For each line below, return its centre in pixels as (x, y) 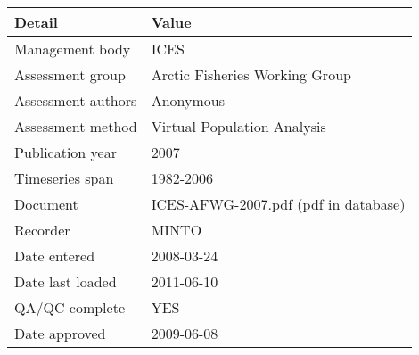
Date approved (60, 333)
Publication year (66, 152)
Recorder (42, 230)
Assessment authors (76, 100)
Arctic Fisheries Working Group (251, 74)
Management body (73, 49)
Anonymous (188, 100)
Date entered (55, 256)
